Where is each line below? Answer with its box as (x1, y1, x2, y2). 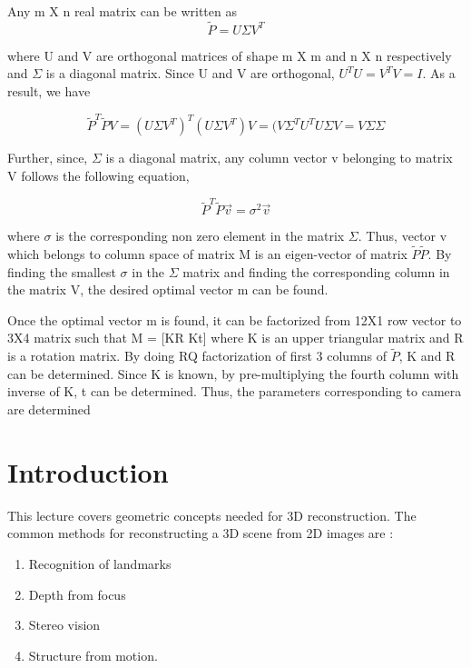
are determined (7, 400, 91, 418)
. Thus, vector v (358, 226, 447, 245)
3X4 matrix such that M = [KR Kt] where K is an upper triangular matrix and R (7, 328, 464, 347)
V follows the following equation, (7, 165, 190, 184)
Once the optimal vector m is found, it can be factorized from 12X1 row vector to (7, 310, 462, 329)
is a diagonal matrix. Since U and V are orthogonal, (45, 64, 335, 83)
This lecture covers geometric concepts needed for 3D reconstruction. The (7, 505, 417, 524)
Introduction (7, 453, 169, 490)
